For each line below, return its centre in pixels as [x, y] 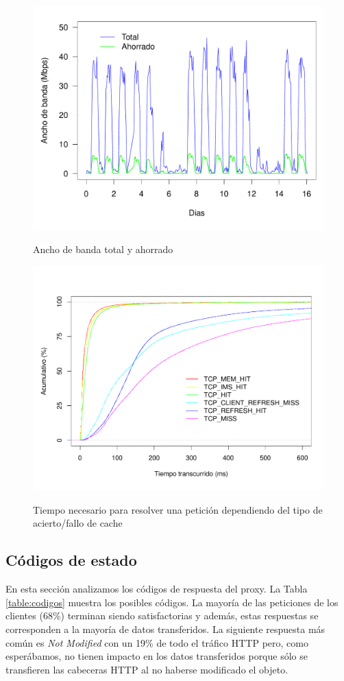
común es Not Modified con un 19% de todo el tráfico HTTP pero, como [157, 642]
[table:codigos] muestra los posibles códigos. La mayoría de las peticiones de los [172, 602]
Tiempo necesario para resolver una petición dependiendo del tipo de [178, 509]
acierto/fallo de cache [78, 523]
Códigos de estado [71, 560]
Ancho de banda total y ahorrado [103, 249]
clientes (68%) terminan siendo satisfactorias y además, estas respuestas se [162, 616]
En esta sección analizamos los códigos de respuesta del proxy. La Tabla [157, 589]
